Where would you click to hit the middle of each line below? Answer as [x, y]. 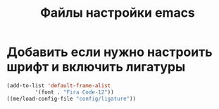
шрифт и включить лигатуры [96, 67]
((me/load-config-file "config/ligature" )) [71, 99]
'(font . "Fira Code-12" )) [74, 92]
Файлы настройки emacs [118, 13]
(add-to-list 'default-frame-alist [59, 85]
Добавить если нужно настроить [109, 52]
